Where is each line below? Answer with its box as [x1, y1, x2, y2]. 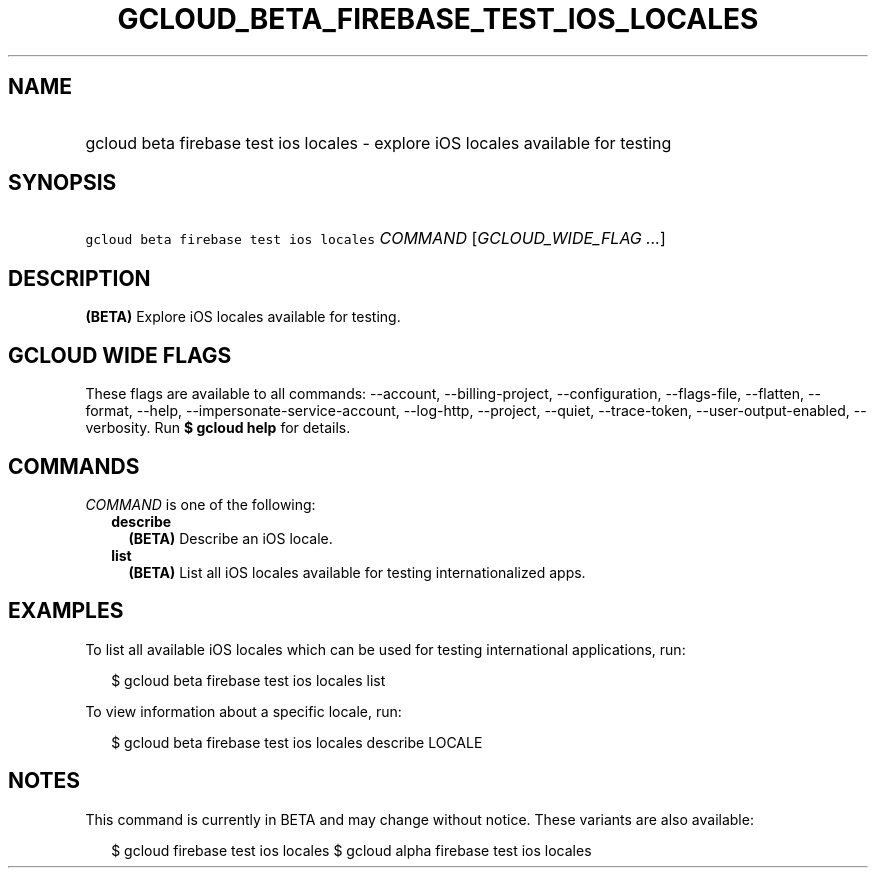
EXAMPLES [8, 598, 124, 624]
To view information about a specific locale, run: [85, 702, 402, 720]
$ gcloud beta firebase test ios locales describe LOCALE [111, 733, 483, 751]
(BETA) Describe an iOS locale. [128, 529, 333, 547]
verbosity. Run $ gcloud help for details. [85, 419, 351, 437]
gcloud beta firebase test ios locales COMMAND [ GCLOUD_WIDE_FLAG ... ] [85, 228, 666, 249]
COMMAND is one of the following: [85, 495, 316, 513]
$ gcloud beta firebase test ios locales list [111, 671, 386, 689]
